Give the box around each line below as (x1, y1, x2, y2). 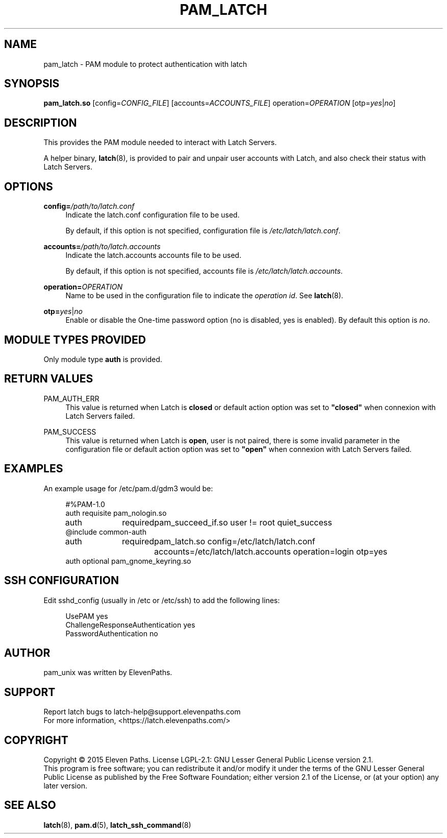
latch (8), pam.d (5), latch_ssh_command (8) (43, 820, 191, 829)
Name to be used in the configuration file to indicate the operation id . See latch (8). (65, 291, 343, 300)
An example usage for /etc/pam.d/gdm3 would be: (43, 484, 213, 493)
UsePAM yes (65, 611, 108, 620)
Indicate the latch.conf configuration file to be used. (65, 210, 240, 220)
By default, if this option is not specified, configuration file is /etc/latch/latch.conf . (65, 226, 341, 235)
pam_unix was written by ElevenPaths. (43, 668, 172, 677)
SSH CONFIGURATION (4, 574, 119, 587)
